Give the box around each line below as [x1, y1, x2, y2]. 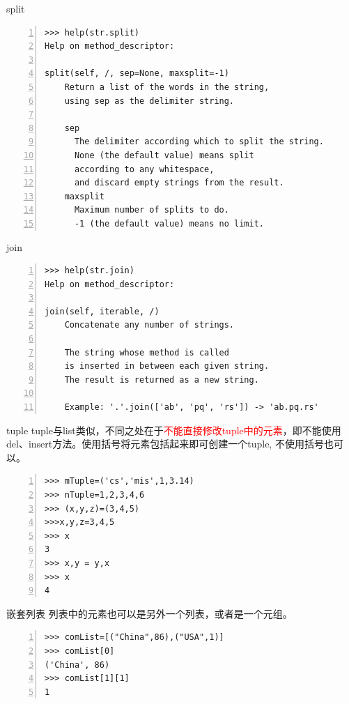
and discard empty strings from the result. [74, 178, 284, 188]
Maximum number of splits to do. [74, 205, 229, 215]
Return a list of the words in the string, [64, 82, 270, 92]
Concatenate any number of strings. [64, 320, 235, 330]
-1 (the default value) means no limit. [74, 218, 264, 229]
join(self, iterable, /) [45, 306, 160, 316]
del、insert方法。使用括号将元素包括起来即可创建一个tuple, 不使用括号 [6, 436, 324, 451]
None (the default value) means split [74, 150, 254, 160]
